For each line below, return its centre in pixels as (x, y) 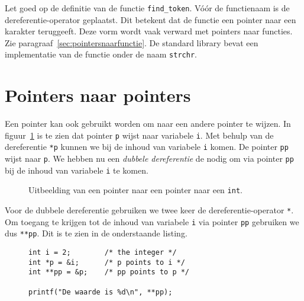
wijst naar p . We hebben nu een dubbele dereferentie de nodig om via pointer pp (149, 158)
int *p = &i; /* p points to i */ (107, 262)
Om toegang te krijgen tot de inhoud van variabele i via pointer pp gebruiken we (152, 221)
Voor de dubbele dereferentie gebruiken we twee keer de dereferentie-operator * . (149, 210)
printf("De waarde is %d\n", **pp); (101, 292)
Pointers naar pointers (98, 95)
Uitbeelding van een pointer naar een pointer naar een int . (135, 190)
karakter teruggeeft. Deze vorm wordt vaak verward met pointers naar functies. (149, 31)
